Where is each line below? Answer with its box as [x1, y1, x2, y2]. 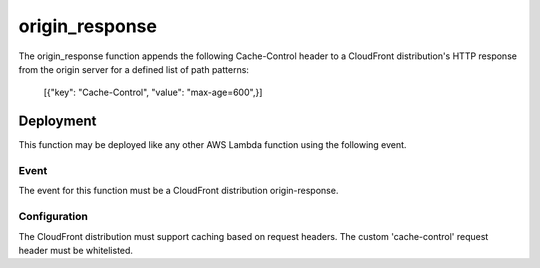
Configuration [18, 210, 89, 224]
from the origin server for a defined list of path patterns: [18, 63, 250, 75]
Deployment [18, 113, 97, 130]
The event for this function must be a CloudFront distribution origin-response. [18, 185, 339, 197]
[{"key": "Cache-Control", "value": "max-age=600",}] [43, 86, 263, 99]
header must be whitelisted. [18, 244, 134, 256]
